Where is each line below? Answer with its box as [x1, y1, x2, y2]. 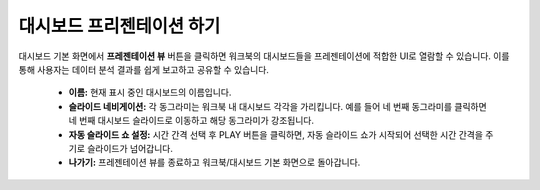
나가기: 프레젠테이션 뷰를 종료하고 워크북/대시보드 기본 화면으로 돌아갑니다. [68, 156, 361, 169]
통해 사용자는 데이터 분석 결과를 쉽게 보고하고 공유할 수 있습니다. [18, 63, 270, 75]
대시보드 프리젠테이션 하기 [18, 15, 221, 37]
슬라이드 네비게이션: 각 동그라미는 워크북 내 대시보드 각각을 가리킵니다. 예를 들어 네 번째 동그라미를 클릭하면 [68, 100, 487, 112]
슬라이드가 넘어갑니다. [86, 142, 174, 154]
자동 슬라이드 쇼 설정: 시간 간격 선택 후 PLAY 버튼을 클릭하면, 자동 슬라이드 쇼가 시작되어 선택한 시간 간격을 [68, 128, 484, 140]
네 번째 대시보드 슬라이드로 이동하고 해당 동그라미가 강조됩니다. [68, 115, 315, 127]
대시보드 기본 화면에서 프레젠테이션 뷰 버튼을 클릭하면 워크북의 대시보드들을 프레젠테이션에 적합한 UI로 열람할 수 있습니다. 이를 [18, 50, 510, 62]
